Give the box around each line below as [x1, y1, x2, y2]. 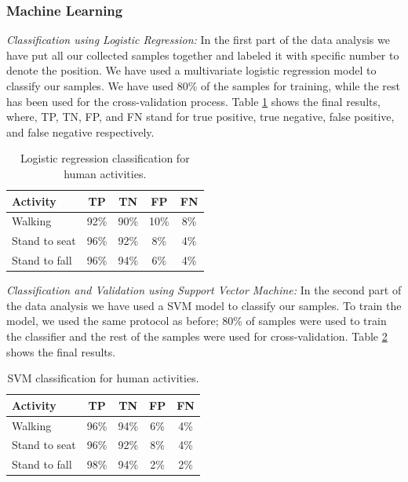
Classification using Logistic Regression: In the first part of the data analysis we [6, 31, 390, 48]
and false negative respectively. [6, 123, 155, 140]
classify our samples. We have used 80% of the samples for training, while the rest [6, 78, 401, 93]
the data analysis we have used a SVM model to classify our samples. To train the [6, 297, 402, 313]
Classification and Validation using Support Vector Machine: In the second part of [6, 282, 402, 298]
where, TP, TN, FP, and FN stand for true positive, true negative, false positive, [6, 108, 395, 125]
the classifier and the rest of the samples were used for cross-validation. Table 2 [6, 327, 388, 344]
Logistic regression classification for [20, 150, 190, 166]
